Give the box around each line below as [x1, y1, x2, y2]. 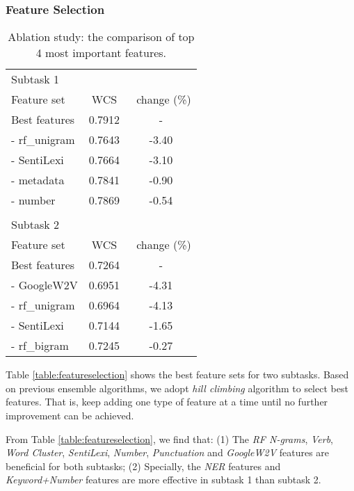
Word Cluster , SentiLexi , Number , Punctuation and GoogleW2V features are [6, 445, 330, 460]
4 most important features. [35, 45, 167, 61]
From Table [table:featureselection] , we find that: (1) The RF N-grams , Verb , [6, 431, 333, 446]
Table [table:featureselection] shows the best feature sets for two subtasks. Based [6, 367, 349, 382]
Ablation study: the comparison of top [8, 29, 195, 45]
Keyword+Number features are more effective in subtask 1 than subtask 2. [6, 472, 321, 487]
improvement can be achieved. [6, 408, 134, 422]
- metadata [11, 172, 65, 188]
